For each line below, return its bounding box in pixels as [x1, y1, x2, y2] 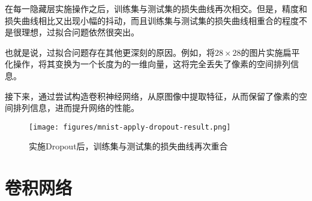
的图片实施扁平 [241, 46, 300, 58]
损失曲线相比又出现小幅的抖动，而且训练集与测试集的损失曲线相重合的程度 [5, 14, 299, 26]
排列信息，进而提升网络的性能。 [13, 101, 139, 114]
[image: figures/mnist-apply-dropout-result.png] [29, 122, 231, 131]
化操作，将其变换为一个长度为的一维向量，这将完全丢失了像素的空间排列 [5, 58, 290, 70]
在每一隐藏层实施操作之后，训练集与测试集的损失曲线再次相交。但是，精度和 [5, 2, 307, 14]
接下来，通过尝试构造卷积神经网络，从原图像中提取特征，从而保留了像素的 [5, 89, 299, 102]
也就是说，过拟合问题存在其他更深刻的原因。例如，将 [5, 46, 215, 58]
